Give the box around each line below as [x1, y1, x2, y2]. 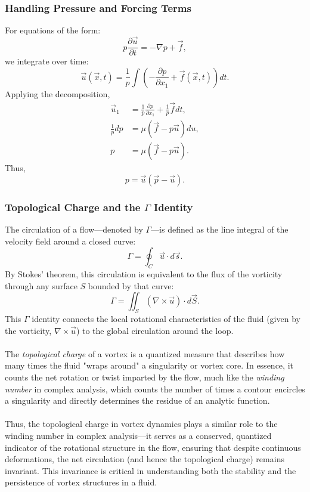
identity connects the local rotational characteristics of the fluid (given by [32, 312, 300, 325]
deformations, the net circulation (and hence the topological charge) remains [5, 453, 284, 465]
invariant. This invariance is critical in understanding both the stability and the [5, 464, 296, 476]
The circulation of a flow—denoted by [5, 223, 143, 236]
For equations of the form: [5, 24, 101, 36]
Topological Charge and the [5, 199, 141, 214]
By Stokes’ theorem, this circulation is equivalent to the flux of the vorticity [5, 268, 283, 280]
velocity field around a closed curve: [5, 234, 136, 247]
